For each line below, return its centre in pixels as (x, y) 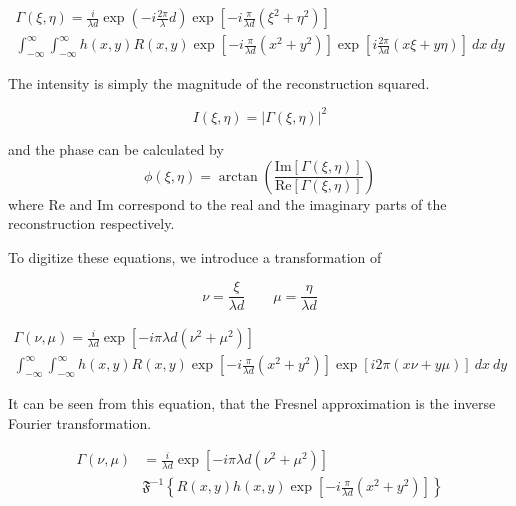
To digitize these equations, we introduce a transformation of (195, 256)
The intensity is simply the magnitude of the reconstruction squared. (219, 82)
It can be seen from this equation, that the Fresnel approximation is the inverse (252, 403)
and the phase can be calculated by (116, 148)
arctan (238, 176)
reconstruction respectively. (91, 223)
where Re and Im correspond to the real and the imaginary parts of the (227, 203)
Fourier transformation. (80, 422)
